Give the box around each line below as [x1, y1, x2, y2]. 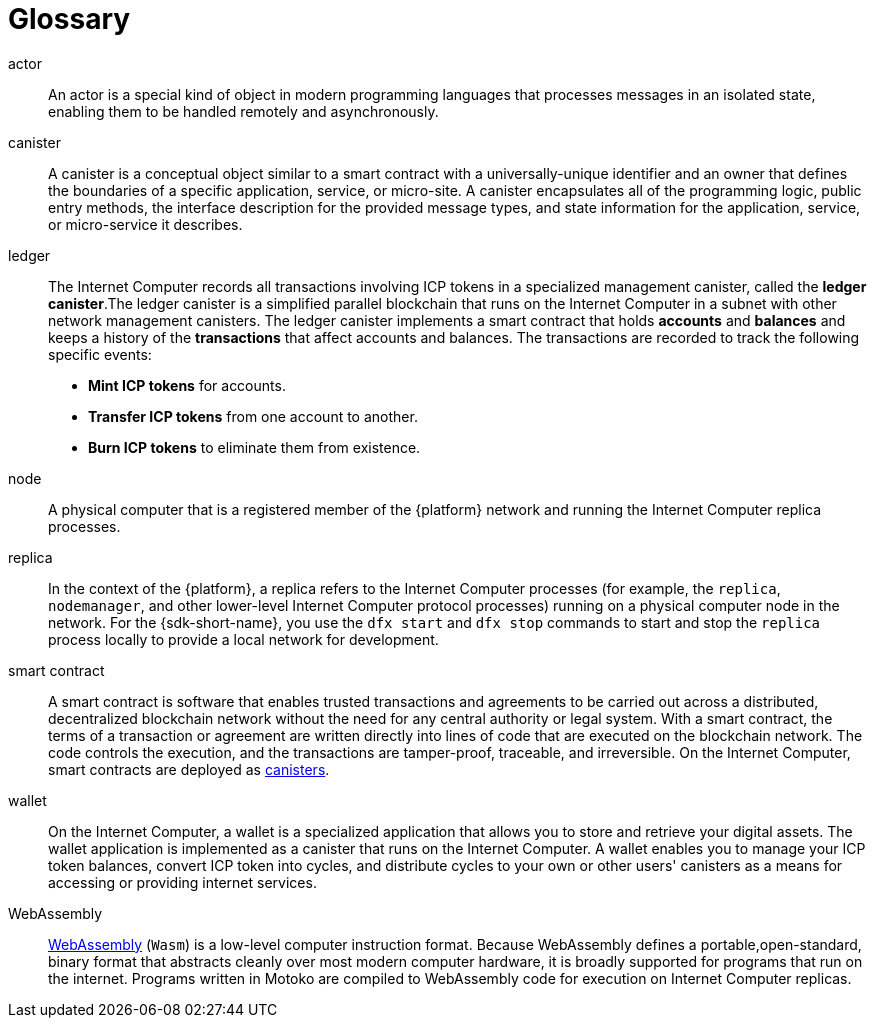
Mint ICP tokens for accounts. [88, 376, 286, 394]
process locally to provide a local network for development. [48, 630, 439, 648]
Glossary [8, 2, 131, 36]
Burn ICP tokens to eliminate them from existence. [88, 438, 421, 456]
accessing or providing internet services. [48, 873, 317, 891]
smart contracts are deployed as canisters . [48, 760, 330, 778]
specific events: [48, 345, 152, 363]
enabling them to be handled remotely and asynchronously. [48, 102, 439, 120]
